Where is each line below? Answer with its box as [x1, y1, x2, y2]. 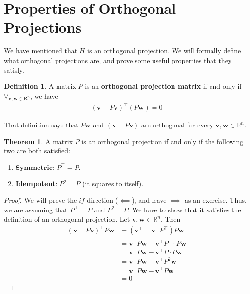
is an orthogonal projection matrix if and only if [85, 81, 242, 91]
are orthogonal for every [141, 120, 213, 130]
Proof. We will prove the [4, 194, 77, 205]
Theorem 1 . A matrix [4, 136, 73, 146]
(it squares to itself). [82, 178, 144, 189]
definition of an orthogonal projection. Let [4, 214, 130, 224]
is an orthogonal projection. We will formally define [87, 45, 241, 56]
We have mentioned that [4, 45, 77, 56]
